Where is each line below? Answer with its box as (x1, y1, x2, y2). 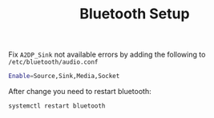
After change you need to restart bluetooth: (8, 87, 151, 96)
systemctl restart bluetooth (8, 102, 106, 110)
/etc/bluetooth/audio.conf (8, 58, 99, 66)
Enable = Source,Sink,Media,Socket (8, 73, 120, 81)
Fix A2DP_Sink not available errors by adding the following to (8, 49, 206, 60)
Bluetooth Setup (79, 5, 190, 23)
